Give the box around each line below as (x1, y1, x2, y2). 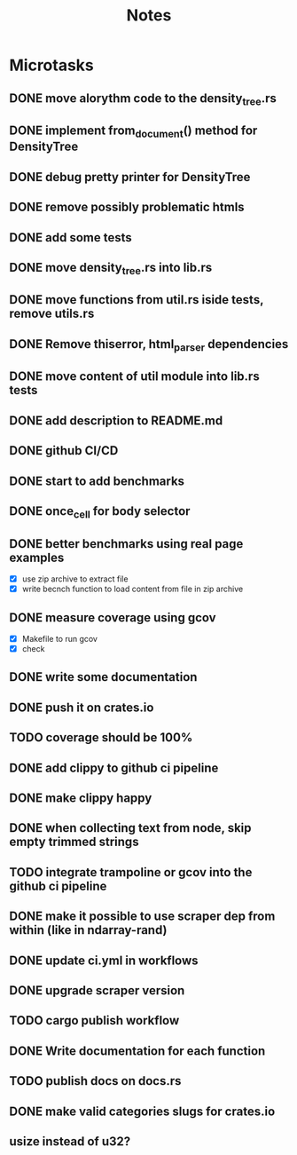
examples (9, 550, 65, 565)
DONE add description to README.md (9, 413, 223, 428)
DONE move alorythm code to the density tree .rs (9, 91, 277, 107)
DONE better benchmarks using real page (9, 536, 244, 551)
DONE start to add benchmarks (9, 473, 184, 488)
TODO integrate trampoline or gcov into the (9, 865, 253, 880)
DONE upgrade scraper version (9, 983, 185, 998)
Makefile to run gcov (21, 633, 98, 644)
